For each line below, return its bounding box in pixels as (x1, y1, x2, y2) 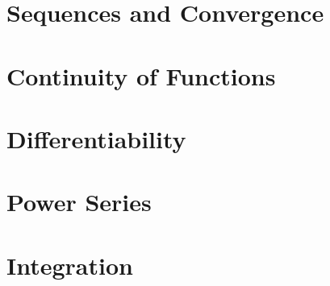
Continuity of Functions (6, 59, 276, 92)
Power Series (6, 185, 152, 218)
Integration (6, 248, 133, 281)
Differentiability (6, 122, 186, 155)
